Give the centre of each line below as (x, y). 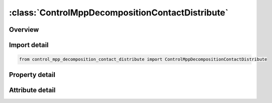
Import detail (29, 45)
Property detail (32, 75)
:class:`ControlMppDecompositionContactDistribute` (119, 13)
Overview (24, 30)
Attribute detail (32, 90)
